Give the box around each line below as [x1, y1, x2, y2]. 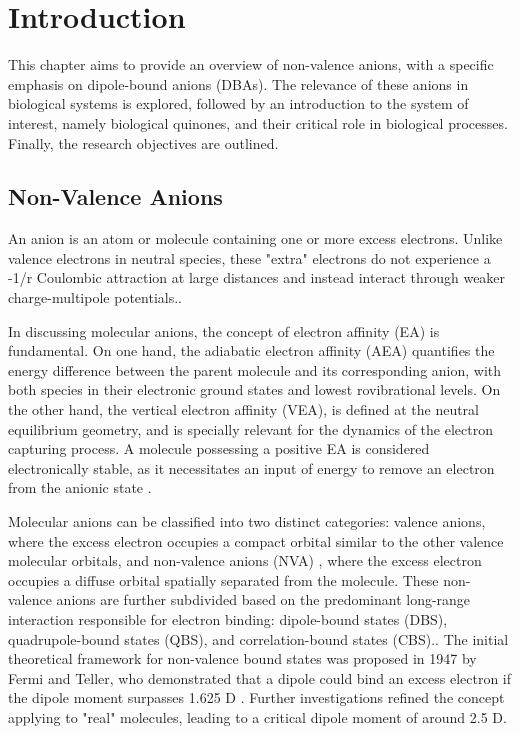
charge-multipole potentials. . [8, 287, 182, 308]
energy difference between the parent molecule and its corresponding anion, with [8, 359, 502, 380]
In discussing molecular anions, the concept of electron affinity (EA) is [8, 320, 440, 341]
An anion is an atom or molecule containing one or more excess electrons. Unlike [8, 228, 503, 249]
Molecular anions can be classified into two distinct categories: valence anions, [8, 511, 486, 532]
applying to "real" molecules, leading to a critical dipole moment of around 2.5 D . [8, 706, 507, 727]
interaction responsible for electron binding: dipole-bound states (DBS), [8, 608, 448, 629]
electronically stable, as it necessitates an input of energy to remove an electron [8, 457, 495, 478]
